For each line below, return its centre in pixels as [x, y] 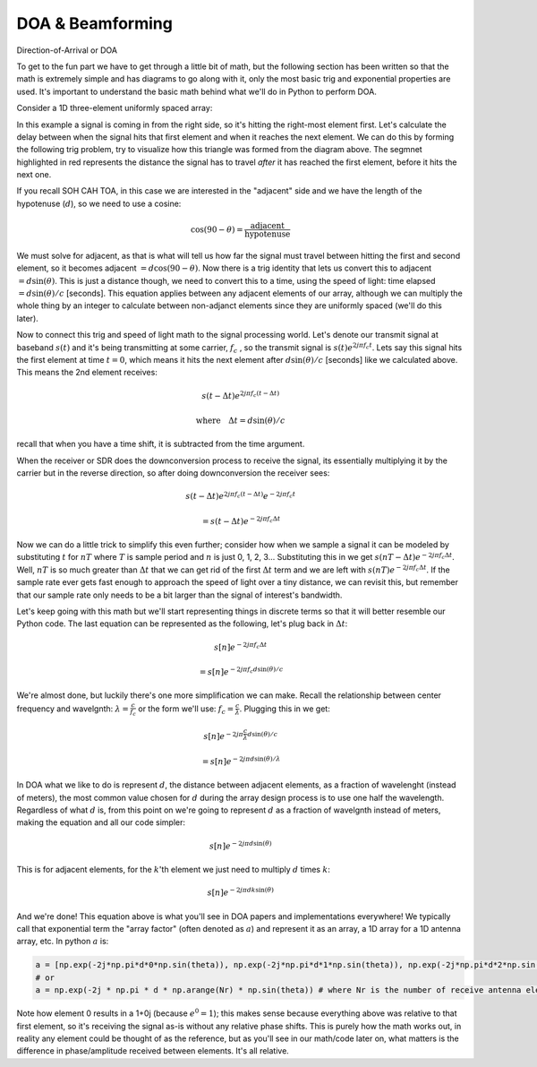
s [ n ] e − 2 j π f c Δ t [240, 646]
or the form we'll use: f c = [186, 710]
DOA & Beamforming [95, 23]
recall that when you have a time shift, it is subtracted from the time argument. [161, 444]
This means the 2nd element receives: [87, 373]
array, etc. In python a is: [63, 942]
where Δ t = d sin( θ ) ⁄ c [240, 420]
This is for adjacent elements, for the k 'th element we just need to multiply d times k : [174, 870]
